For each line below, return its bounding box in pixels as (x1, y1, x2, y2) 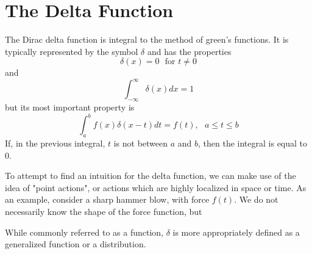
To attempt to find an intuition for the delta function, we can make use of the (5, 169, 296, 182)
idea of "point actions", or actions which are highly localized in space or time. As (5, 181, 307, 194)
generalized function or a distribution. (5, 238, 146, 250)
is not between (113, 137, 168, 150)
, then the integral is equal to (198, 137, 308, 150)
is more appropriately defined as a (172, 225, 300, 238)
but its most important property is (5, 101, 135, 114)
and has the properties (147, 45, 232, 57)
